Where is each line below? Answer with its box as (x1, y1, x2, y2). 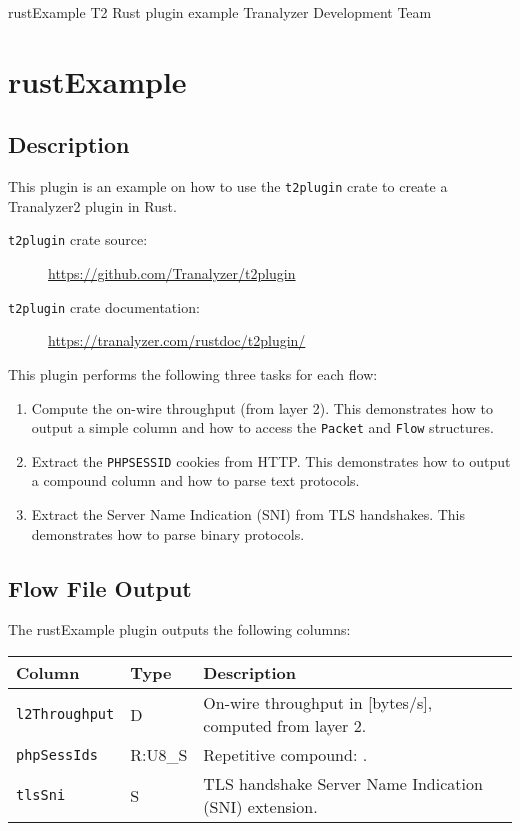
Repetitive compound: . (203, 743, 368, 766)
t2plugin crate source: (8, 229, 148, 250)
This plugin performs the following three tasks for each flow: (8, 363, 378, 384)
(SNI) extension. (203, 795, 318, 818)
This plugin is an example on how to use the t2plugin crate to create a (8, 176, 448, 197)
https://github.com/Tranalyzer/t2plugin (48, 263, 296, 284)
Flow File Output (8, 572, 192, 603)
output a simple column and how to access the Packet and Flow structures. (31, 417, 494, 438)
